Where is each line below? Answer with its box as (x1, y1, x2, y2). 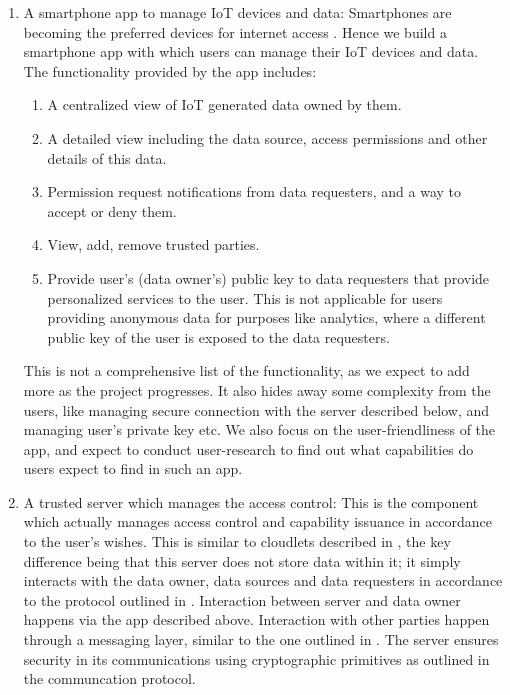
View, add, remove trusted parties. (47, 234, 260, 255)
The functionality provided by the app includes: (23, 60, 317, 81)
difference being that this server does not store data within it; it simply (23, 550, 461, 571)
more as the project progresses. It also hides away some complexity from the (23, 379, 491, 400)
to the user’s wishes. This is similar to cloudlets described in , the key (23, 531, 451, 552)
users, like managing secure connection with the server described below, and (23, 399, 490, 420)
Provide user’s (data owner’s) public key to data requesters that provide (47, 267, 490, 288)
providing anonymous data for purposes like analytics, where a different (47, 307, 486, 328)
